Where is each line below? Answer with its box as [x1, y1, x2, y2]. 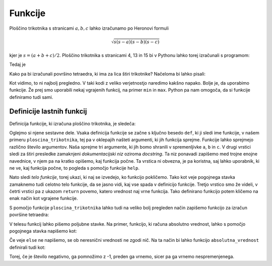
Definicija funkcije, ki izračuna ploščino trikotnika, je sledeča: [9, 120, 136, 126]
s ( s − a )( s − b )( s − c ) [113, 39, 160, 45]
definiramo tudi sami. [9, 94, 53, 100]
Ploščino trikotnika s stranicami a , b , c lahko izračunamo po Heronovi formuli [9, 25, 169, 31]
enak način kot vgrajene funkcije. [9, 195, 78, 202]
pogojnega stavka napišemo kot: [9, 228, 77, 234]
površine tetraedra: [9, 212, 49, 218]
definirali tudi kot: [9, 244, 45, 250]
